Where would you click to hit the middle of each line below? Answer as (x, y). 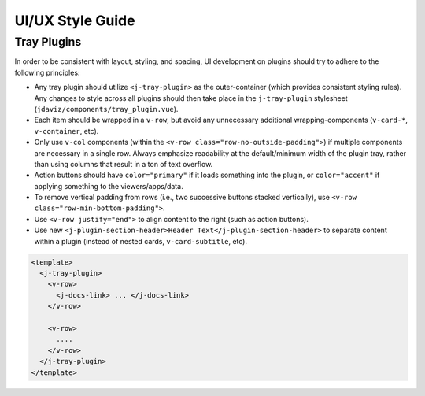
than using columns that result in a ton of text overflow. (124, 164)
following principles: (47, 72)
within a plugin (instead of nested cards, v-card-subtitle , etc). (141, 241)
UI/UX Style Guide (75, 20)
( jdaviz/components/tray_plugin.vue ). (106, 109)
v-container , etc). (67, 131)
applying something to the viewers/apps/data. (109, 186)
